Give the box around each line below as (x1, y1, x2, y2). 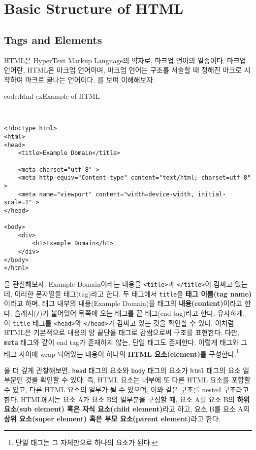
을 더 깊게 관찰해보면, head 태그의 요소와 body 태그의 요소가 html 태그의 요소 (4, 365, 241, 375)
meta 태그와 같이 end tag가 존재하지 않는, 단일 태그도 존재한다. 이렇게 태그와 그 (4, 337, 248, 347)
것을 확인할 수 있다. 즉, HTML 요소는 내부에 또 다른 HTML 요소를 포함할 (25, 375, 251, 385)
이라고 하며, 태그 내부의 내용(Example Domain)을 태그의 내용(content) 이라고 (4, 298, 243, 308)
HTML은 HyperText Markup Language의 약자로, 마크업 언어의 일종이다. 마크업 (4, 55, 246, 65)
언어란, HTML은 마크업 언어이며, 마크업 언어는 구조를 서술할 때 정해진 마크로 (4, 65, 242, 75)
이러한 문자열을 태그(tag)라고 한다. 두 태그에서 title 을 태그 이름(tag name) (14, 288, 252, 299)
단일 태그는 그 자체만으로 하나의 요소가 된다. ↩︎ (15, 437, 158, 448)
